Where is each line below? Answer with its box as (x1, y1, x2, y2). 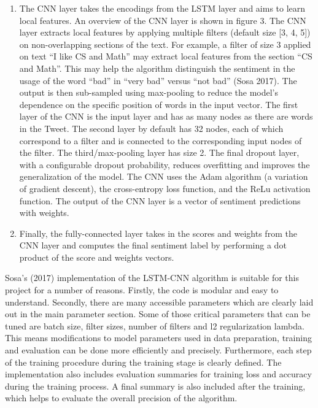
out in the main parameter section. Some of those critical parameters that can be (5, 307, 311, 320)
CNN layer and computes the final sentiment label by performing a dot (19, 239, 287, 252)
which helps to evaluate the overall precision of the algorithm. (5, 391, 238, 404)
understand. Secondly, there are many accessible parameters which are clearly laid (5, 295, 314, 308)
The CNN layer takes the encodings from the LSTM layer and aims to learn (19, 2, 306, 14)
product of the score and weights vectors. (19, 250, 174, 263)
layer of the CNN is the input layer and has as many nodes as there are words (19, 110, 313, 123)
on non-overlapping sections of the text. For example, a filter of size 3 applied (19, 37, 311, 50)
